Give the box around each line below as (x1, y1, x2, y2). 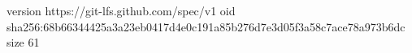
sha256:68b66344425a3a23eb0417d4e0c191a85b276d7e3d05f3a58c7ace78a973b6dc (7, 18, 405, 35)
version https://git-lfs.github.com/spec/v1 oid (7, 2, 236, 18)
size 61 (7, 34, 40, 51)
